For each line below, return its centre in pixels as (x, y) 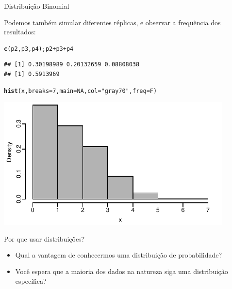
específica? (31, 281)
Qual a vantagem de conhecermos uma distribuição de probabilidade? (119, 255)
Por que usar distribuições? (44, 238)
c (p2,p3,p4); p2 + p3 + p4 (39, 49)
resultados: (20, 32)
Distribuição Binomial (37, 6)
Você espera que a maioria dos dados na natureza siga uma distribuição (122, 271)
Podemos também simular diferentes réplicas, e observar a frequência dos (112, 22)
